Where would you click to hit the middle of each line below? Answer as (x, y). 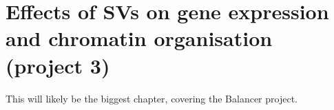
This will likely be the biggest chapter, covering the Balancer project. (152, 98)
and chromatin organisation (139, 38)
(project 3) (58, 65)
